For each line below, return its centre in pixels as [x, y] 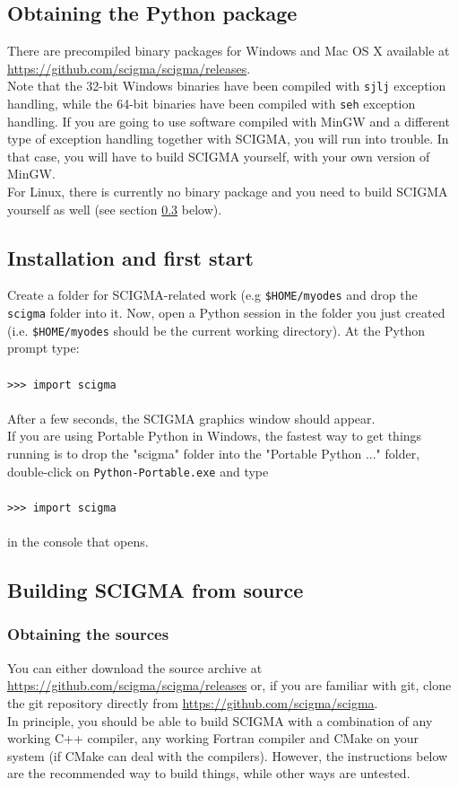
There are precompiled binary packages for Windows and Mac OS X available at [229, 51]
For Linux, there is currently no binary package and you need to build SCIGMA [228, 192]
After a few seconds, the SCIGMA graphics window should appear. [191, 418]
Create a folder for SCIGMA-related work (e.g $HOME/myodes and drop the [212, 295]
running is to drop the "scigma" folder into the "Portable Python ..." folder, [214, 454]
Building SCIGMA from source [156, 590]
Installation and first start [130, 257]
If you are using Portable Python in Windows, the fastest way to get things [215, 436]
